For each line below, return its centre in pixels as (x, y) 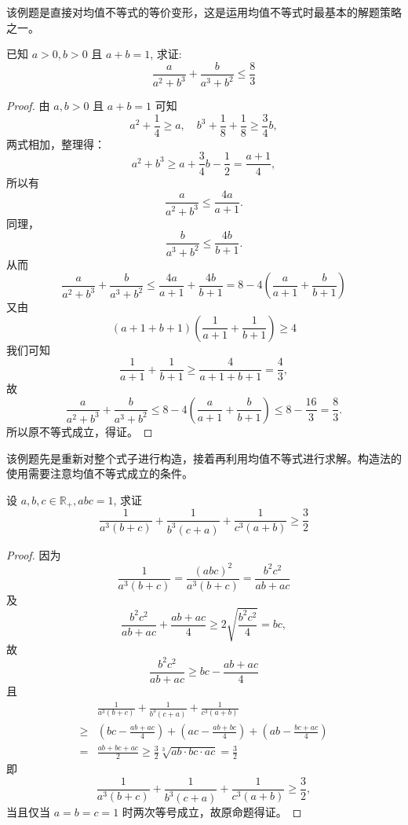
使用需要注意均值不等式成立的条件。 (100, 473)
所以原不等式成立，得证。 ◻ (80, 431)
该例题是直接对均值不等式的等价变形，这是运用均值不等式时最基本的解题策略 (204, 12)
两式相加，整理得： (56, 143)
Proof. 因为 (34, 554)
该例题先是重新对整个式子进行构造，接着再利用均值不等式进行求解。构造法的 (204, 458)
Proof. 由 (28, 106)
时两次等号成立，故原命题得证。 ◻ (212, 812)
